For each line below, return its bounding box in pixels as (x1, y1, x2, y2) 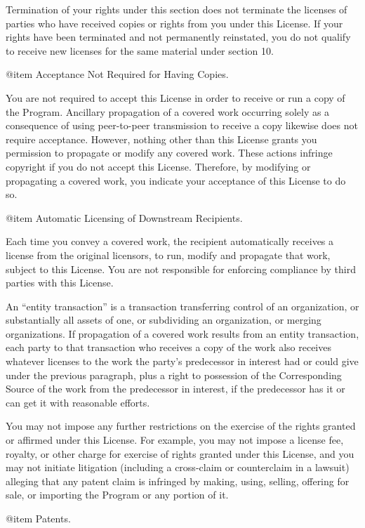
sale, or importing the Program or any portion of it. (6, 487, 229, 502)
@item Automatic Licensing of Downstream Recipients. (6, 210, 243, 225)
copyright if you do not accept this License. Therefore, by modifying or (6, 159, 311, 173)
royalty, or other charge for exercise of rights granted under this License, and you (6, 446, 354, 461)
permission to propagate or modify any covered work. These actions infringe (6, 145, 333, 160)
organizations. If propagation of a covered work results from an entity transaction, (6, 326, 359, 341)
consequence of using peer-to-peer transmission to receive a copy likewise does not (6, 118, 358, 133)
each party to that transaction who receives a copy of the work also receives (6, 340, 331, 355)
